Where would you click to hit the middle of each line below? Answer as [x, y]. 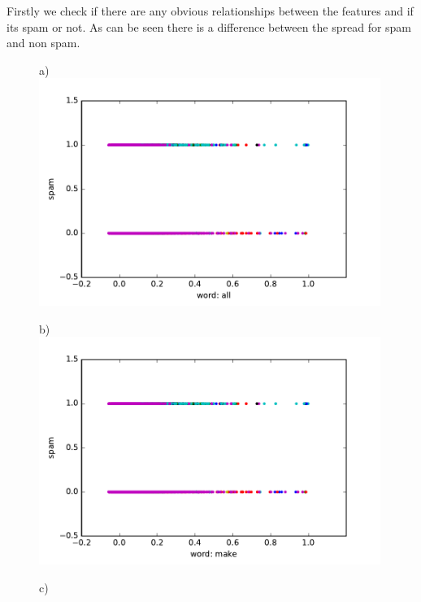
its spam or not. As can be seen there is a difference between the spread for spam [209, 26]
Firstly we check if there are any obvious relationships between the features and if [210, 11]
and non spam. [43, 43]
